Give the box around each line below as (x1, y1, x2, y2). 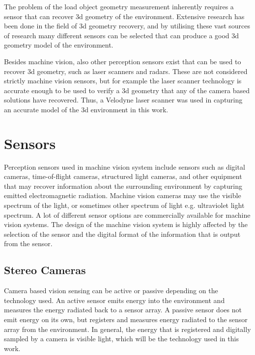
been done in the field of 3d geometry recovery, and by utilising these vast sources (4, 21, 251, 31)
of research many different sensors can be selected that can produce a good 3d (4, 30, 239, 40)
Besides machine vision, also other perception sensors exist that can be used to (4, 56, 241, 66)
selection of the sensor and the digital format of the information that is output (4, 228, 241, 239)
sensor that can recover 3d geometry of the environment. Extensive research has (4, 11, 245, 21)
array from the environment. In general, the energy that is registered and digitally (4, 324, 251, 334)
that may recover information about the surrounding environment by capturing (4, 180, 242, 191)
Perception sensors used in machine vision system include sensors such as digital (4, 161, 245, 172)
